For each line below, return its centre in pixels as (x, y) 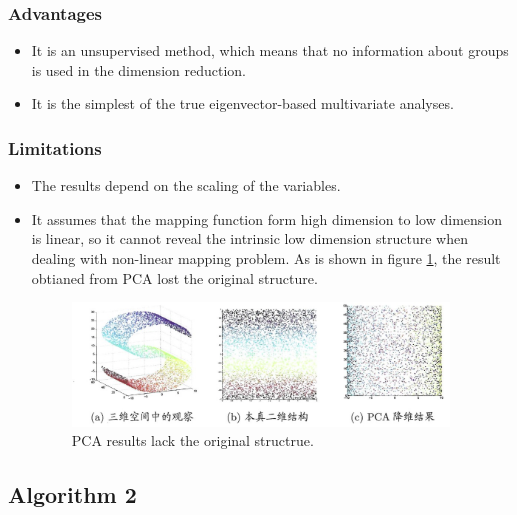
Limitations (55, 147)
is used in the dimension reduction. (138, 69)
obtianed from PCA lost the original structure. (174, 277)
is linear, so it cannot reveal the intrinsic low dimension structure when (249, 238)
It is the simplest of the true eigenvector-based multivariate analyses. (242, 103)
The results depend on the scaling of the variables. (186, 185)
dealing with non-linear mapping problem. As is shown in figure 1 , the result (266, 258)
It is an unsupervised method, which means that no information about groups (270, 50)
